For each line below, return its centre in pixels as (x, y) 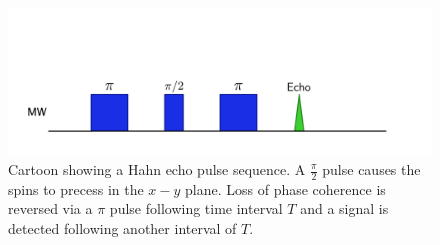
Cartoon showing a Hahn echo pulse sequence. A (157, 169)
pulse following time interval (196, 208)
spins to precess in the (76, 188)
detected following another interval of (122, 228)
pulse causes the (371, 169)
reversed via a (50, 208)
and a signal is (344, 208)
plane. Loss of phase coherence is (285, 188)
